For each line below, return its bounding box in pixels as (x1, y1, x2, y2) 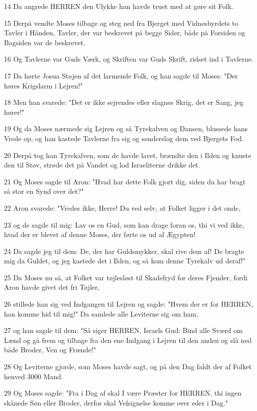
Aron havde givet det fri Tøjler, (4, 282, 100, 292)
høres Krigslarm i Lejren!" (4, 80, 83, 90)
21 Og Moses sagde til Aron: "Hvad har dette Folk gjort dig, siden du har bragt (4, 176, 246, 186)
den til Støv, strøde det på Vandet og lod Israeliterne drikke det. (4, 160, 200, 170)
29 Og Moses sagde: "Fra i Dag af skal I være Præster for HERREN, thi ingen (4, 388, 242, 398)
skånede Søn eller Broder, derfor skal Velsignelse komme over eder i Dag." (4, 397, 228, 408)
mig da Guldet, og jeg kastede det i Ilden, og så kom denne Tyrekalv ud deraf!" (4, 255, 246, 266)
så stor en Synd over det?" (4, 186, 84, 196)
